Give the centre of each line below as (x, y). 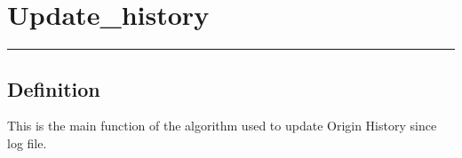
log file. (27, 142)
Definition (54, 88)
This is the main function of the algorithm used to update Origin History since (222, 126)
